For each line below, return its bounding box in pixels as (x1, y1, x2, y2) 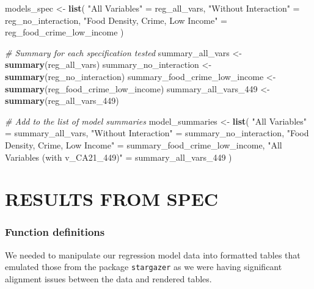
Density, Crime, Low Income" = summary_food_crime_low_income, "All (5, 138, 282, 151)
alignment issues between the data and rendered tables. (5, 272, 212, 285)
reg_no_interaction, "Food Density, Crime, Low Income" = (5, 13, 228, 26)
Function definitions (5, 224, 105, 240)
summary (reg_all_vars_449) (5, 94, 119, 107)
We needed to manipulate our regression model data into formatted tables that (5, 248, 301, 261)
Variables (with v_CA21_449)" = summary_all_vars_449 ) (5, 150, 232, 163)
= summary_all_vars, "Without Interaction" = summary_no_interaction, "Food (5, 126, 309, 139)
